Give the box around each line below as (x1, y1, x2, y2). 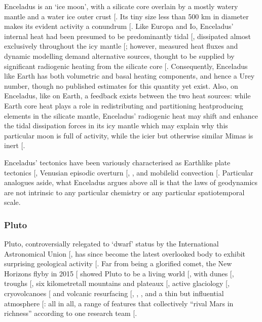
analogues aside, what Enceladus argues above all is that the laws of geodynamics (4, 177, 258, 188)
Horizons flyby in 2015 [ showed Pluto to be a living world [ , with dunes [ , (4, 268, 234, 278)
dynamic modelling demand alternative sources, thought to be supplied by (4, 50, 235, 61)
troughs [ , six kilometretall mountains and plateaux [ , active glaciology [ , (4, 278, 230, 289)
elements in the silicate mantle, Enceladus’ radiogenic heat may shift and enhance (4, 110, 258, 121)
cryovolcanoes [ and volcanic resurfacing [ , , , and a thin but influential (4, 288, 224, 299)
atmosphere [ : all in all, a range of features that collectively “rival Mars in (4, 298, 234, 308)
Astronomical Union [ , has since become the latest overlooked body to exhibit (4, 248, 246, 259)
